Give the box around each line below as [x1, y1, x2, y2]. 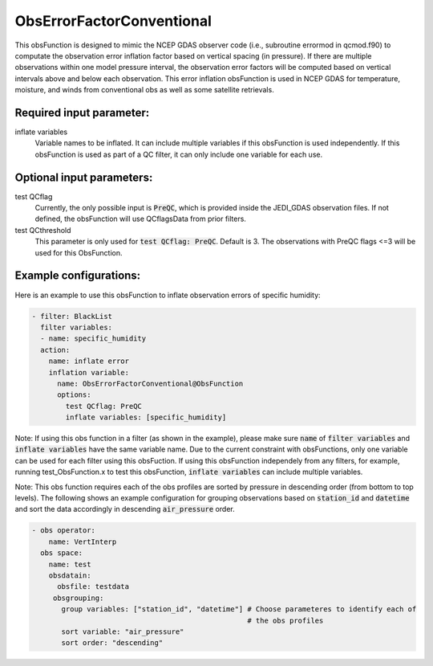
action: [40, 345, 71, 354]
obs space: [40, 549, 83, 558]
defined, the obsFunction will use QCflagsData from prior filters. [34, 214, 246, 224]
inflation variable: [48, 368, 130, 377]
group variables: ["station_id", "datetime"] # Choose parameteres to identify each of [61, 605, 417, 614]
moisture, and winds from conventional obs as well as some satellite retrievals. [14, 85, 274, 95]
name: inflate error [48, 357, 130, 366]
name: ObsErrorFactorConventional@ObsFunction [57, 378, 244, 388]
